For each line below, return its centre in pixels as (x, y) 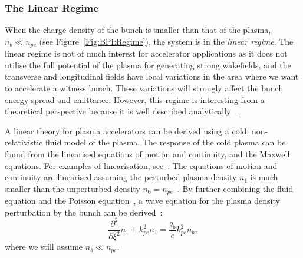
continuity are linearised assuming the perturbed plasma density (121, 177)
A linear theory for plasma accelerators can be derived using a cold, (127, 130)
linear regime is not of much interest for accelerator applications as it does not (146, 53)
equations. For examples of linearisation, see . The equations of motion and (141, 165)
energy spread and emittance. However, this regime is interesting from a (135, 99)
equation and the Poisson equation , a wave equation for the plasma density (142, 201)
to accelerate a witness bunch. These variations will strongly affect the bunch (144, 88)
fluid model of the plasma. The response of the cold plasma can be (165, 142)
